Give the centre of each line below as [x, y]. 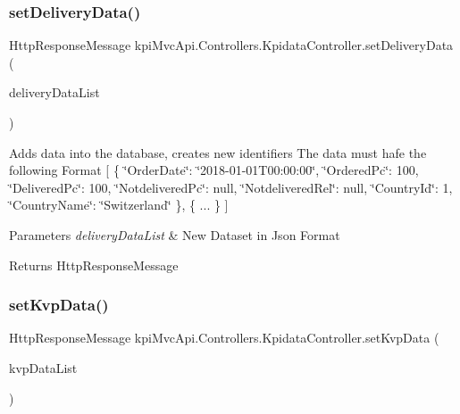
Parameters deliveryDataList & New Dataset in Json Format [175, 234]
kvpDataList [43, 367]
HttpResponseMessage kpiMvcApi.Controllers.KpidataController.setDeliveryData [231, 45]
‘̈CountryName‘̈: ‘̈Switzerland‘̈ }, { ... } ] [119, 205]
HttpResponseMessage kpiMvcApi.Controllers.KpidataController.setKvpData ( [224, 338]
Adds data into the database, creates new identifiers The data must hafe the [218, 152]
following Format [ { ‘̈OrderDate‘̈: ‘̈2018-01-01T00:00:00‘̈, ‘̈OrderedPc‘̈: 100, [214, 170]
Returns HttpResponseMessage [94, 265]
